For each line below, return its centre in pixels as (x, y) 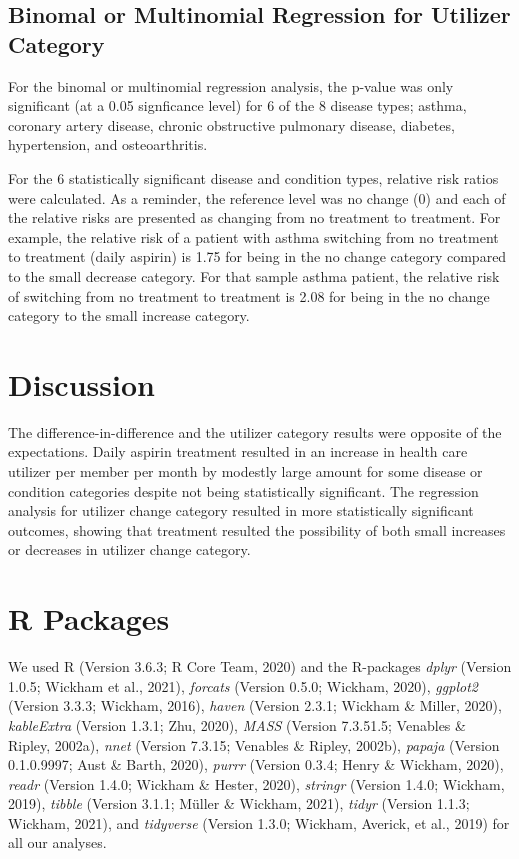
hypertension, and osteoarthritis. (108, 144)
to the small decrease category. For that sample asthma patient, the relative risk (254, 275)
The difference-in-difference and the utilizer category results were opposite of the (255, 431)
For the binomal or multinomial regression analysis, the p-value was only (231, 85)
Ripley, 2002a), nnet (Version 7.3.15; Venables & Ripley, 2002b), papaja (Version (254, 744)
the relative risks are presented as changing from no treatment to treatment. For (254, 217)
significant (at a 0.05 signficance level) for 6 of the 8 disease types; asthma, (237, 105)
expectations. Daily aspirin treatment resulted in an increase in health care (238, 451)
